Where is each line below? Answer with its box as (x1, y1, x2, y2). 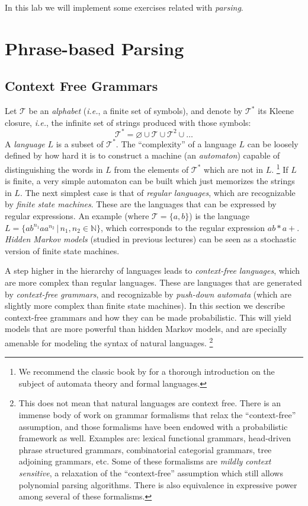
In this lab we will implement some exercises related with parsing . (5, 1, 243, 13)
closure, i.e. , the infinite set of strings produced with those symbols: (5, 116, 251, 128)
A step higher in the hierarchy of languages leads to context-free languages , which (5, 264, 300, 277)
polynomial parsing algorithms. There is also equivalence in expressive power (18, 478, 297, 491)
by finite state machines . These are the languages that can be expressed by (5, 198, 277, 210)
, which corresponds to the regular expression (101, 221, 265, 233)
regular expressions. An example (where (5, 210, 149, 222)
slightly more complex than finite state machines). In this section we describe (5, 299, 285, 312)
